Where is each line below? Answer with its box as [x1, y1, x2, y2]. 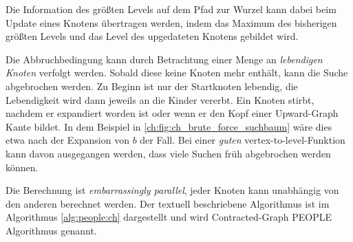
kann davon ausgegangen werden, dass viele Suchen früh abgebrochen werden [6, 146, 331, 160]
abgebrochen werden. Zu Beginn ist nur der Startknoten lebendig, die [6, 78, 298, 93]
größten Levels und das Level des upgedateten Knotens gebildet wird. [6, 29, 299, 43]
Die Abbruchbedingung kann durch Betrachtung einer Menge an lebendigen [6, 52, 323, 66]
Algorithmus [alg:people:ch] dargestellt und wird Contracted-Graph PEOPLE [6, 210, 332, 224]
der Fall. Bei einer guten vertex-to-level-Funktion [140, 133, 345, 147]
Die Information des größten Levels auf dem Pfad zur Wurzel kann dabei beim [6, 2, 336, 16]
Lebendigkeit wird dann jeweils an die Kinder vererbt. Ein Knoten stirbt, [6, 92, 314, 107]
